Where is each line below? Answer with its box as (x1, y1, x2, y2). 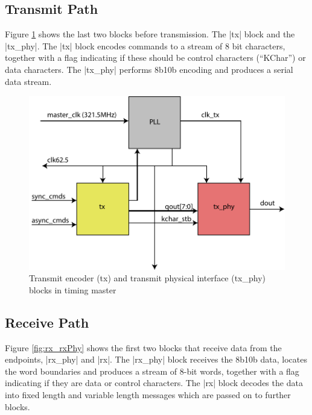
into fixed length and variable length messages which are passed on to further (5, 388, 291, 401)
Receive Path (5, 313, 89, 331)
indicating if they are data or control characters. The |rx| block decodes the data (5, 376, 303, 389)
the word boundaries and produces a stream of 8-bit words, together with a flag (5, 364, 299, 377)
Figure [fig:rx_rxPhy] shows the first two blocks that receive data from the (5, 341, 282, 354)
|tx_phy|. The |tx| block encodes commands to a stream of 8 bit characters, (5, 39, 285, 52)
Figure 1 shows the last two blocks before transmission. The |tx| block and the (5, 28, 295, 40)
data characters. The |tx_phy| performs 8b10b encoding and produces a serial (5, 63, 293, 75)
